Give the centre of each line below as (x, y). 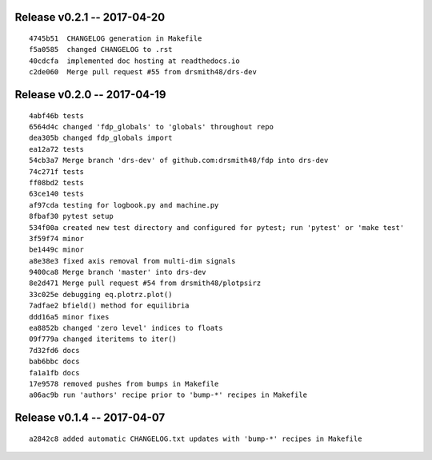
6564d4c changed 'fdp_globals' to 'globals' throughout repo (151, 127)
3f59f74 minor (56, 238)
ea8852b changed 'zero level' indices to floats (126, 328)
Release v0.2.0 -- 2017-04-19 (90, 95)
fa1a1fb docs (54, 373)
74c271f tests (56, 171)
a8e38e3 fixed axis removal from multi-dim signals (132, 261)
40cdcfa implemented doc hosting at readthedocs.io (134, 61)
